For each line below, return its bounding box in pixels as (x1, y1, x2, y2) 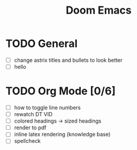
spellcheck (14, 138, 41, 145)
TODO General (5, 37, 78, 50)
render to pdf (14, 124, 47, 131)
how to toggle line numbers (14, 104, 81, 111)
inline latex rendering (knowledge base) (14, 131, 111, 138)
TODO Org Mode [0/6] (5, 84, 116, 98)
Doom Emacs (66, 4, 132, 17)
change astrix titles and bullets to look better (14, 56, 123, 63)
